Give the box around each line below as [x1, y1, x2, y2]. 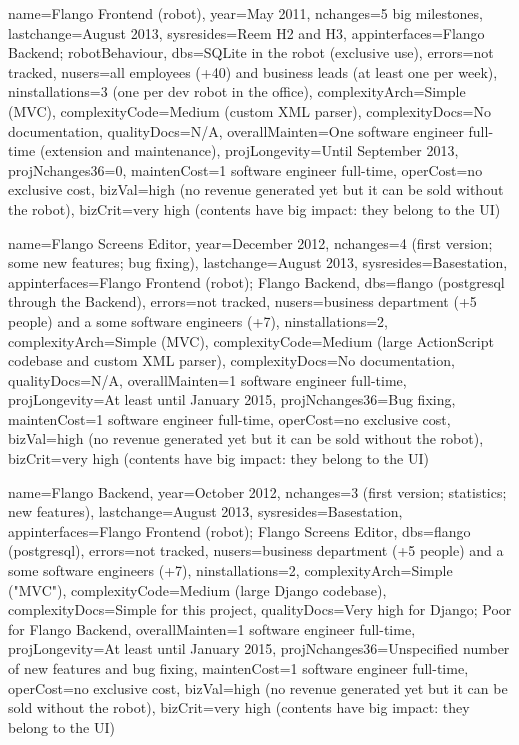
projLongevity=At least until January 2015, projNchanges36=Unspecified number [8, 638, 510, 659]
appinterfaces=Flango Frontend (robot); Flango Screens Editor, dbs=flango [8, 520, 471, 541]
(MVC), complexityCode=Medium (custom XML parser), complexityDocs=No [8, 100, 491, 121]
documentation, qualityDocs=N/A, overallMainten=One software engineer [8, 120, 464, 141]
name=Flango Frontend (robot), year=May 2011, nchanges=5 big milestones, [8, 3, 483, 23]
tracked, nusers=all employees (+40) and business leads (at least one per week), [8, 61, 498, 82]
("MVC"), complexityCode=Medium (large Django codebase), [8, 579, 387, 600]
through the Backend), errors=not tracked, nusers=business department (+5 [8, 291, 477, 312]
